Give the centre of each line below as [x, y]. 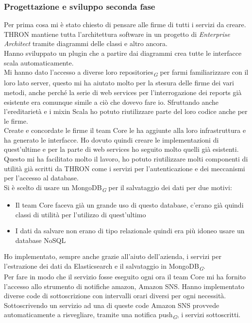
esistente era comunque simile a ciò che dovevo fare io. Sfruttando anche [111, 102]
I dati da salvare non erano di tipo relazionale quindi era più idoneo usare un [130, 231]
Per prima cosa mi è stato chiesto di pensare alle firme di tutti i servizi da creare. [125, 24]
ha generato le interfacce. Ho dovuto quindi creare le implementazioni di [111, 139]
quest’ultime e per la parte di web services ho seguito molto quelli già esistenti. [121, 149]
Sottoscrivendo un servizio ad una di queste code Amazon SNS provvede [112, 305]
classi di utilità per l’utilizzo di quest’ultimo [81, 214]
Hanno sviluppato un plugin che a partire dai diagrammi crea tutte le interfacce [123, 53]
